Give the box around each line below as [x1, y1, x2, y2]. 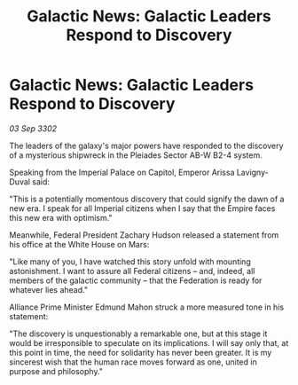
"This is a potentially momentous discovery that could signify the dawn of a [9, 193, 285, 204]
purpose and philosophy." [9, 365, 104, 376]
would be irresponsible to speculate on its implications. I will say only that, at [9, 337, 289, 348]
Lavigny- [236, 167, 269, 177]
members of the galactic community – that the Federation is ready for [9, 275, 263, 286]
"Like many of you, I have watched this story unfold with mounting [9, 255, 251, 267]
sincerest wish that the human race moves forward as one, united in [9, 357, 257, 367]
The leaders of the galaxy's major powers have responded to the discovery [9, 140, 284, 151]
